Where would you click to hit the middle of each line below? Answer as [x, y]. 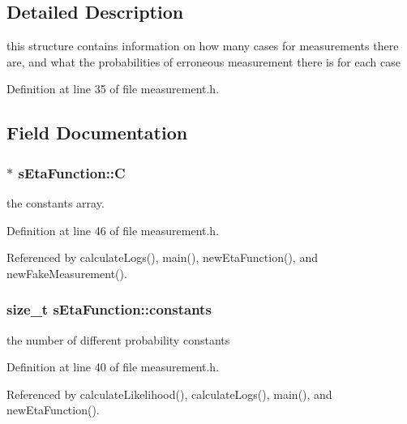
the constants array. [56, 202]
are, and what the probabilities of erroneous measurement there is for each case [203, 61]
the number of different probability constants [118, 339]
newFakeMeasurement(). [67, 273]
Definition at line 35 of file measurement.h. [113, 89]
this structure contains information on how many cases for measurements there [203, 46]
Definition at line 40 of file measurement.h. [113, 367]
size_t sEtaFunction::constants [109, 309]
